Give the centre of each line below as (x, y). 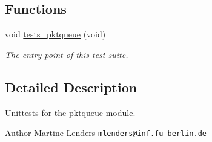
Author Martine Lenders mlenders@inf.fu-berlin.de (106, 133)
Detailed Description (71, 87)
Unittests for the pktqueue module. (70, 112)
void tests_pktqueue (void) (55, 34)
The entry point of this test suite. (67, 54)
